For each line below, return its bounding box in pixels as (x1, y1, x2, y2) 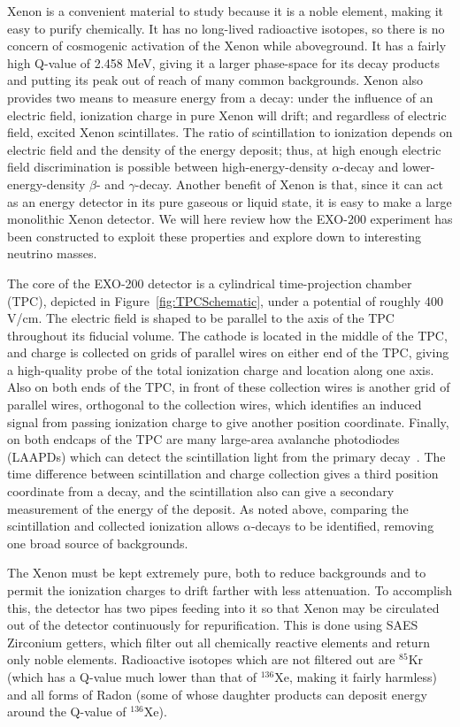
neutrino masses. (7, 244, 97, 263)
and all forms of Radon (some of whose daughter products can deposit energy (7, 685, 427, 703)
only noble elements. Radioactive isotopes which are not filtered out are (7, 650, 395, 669)
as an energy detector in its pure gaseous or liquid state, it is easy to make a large (7, 192, 452, 210)
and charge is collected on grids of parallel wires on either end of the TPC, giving (7, 343, 449, 362)
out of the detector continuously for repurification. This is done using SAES (7, 616, 418, 634)
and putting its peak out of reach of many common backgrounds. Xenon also (7, 71, 424, 89)
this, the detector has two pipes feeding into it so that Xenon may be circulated (7, 598, 440, 616)
